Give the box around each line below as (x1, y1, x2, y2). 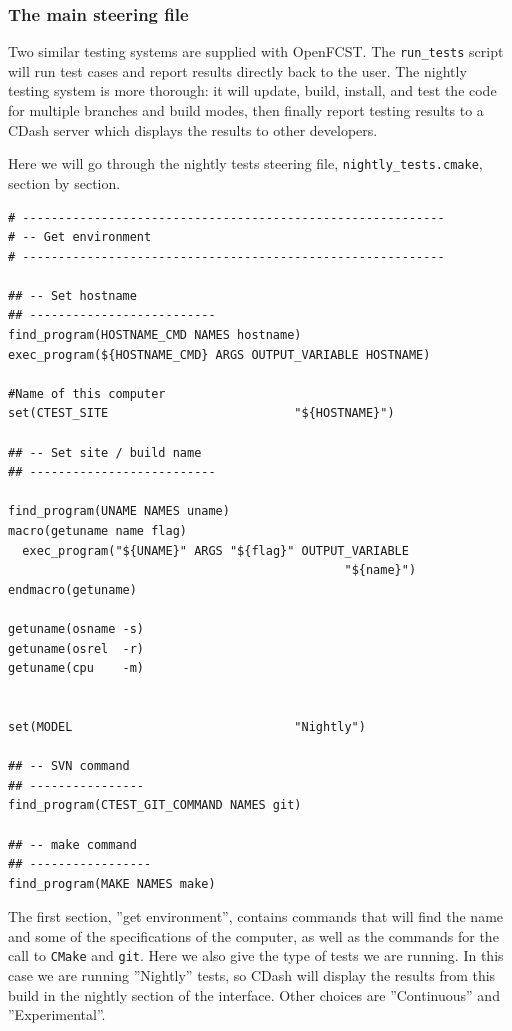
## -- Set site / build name (8, 445, 202, 460)
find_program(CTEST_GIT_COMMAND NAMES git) (8, 798, 302, 813)
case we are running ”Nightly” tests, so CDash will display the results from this (8, 965, 496, 986)
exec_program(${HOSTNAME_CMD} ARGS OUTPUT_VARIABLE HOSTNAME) (8, 347, 431, 362)
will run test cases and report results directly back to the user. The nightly (8, 60, 467, 81)
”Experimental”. (8, 1004, 106, 1025)
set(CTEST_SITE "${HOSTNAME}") (8, 406, 395, 421)
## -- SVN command (8, 759, 130, 774)
